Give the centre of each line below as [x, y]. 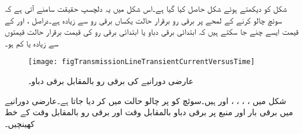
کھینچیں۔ [20, 123]
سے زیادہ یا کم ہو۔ [32, 43]
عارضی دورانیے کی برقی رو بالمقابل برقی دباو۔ [111, 81]
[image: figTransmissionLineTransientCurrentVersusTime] [142, 62]
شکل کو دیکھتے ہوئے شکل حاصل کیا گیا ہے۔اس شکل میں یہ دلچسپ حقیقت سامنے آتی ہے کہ [146, 8]
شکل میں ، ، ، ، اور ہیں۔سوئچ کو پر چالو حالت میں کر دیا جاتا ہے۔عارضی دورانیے [146, 100]
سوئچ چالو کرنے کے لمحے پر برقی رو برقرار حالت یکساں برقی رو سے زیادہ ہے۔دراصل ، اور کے [144, 20]
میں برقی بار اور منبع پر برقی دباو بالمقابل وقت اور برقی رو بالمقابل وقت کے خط [149, 112]
